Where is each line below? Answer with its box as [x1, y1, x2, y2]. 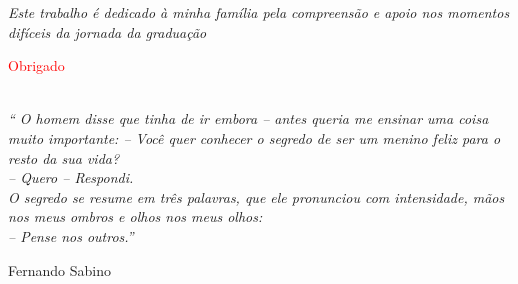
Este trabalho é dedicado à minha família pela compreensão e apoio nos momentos [8, 2, 510, 22]
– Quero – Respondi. [8, 167, 134, 188]
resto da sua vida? [8, 147, 120, 168]
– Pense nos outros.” [8, 225, 134, 246]
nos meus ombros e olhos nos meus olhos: [8, 206, 263, 227]
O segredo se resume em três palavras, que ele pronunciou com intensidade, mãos [8, 186, 505, 207]
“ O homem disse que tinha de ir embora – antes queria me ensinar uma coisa [8, 108, 489, 129]
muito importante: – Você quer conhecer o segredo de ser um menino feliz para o [8, 127, 501, 148]
